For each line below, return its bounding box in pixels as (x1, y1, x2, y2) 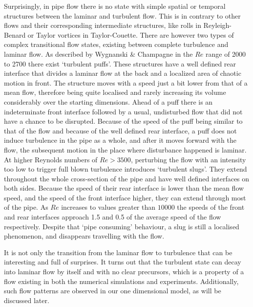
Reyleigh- (203, 20, 232, 30)
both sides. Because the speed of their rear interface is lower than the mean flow (4, 183, 244, 193)
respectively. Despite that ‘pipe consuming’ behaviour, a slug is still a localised (4, 221, 239, 231)
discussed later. (4, 295, 49, 305)
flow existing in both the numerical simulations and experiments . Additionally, (4, 276, 239, 286)
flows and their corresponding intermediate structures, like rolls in (4, 20, 201, 30)
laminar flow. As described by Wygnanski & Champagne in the (4, 48, 193, 59)
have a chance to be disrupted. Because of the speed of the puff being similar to (4, 116, 243, 126)
